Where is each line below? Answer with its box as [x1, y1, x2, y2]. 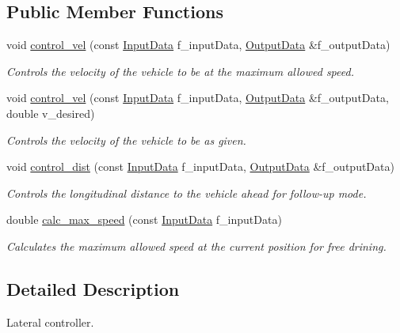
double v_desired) [6, 104, 95, 121]
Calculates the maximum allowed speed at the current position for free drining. [6, 237, 387, 254]
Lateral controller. [6, 313, 94, 330]
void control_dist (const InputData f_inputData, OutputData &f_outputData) [6, 158, 394, 175]
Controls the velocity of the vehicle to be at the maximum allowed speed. [6, 62, 354, 79]
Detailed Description [6, 276, 180, 301]
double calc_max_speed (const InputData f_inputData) [6, 211, 282, 228]
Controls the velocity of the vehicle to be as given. [6, 131, 246, 148]
